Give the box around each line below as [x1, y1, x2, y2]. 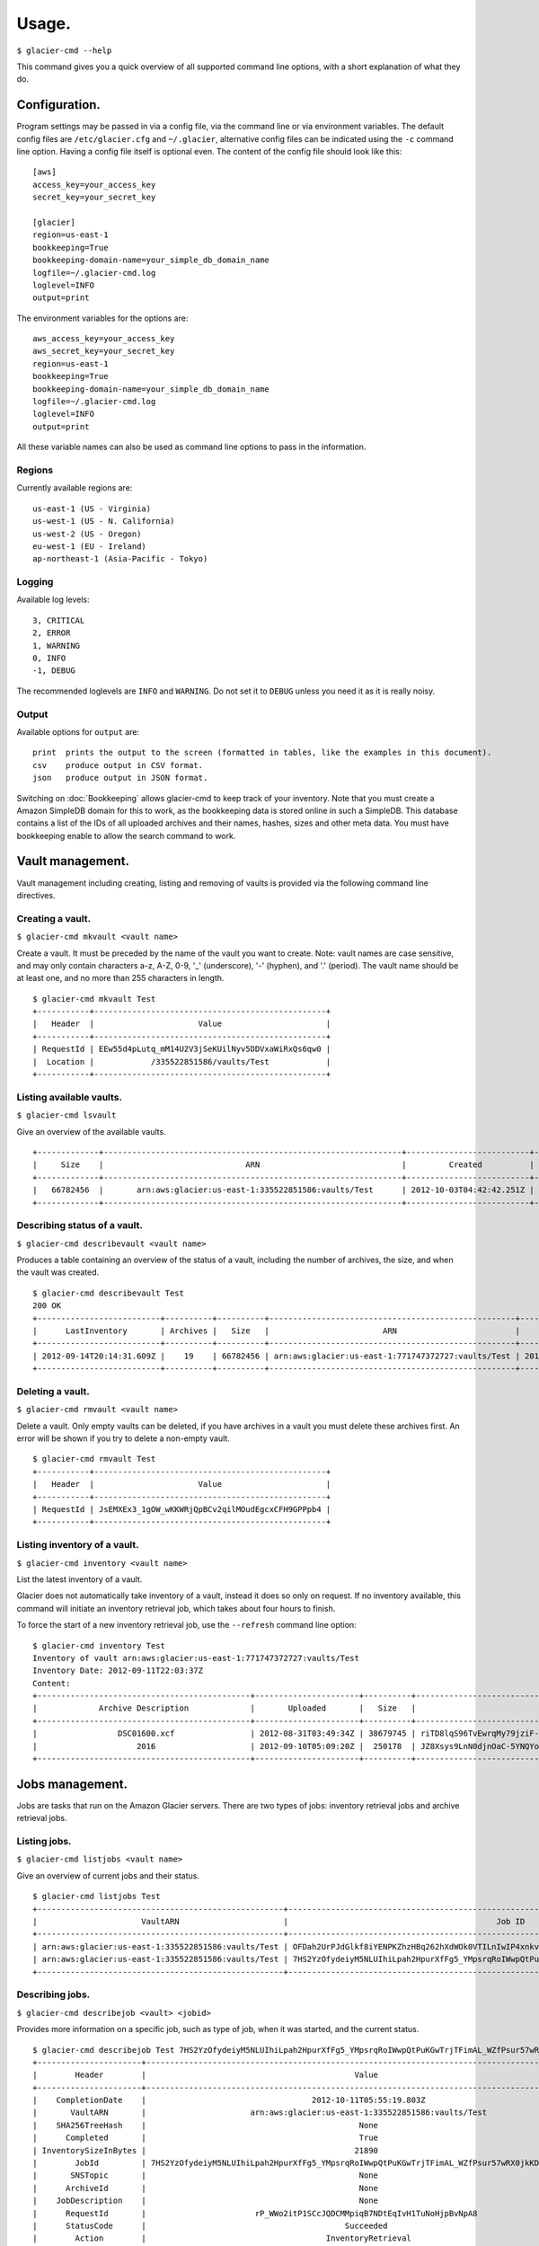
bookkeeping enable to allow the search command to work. [16, 830, 236, 841]
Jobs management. [16, 1776, 128, 1791]
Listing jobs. [16, 1835, 72, 1848]
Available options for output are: [16, 726, 140, 737]
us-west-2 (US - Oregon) [32, 528, 142, 539]
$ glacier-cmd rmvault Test [32, 1454, 156, 1464]
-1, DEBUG [32, 666, 75, 676]
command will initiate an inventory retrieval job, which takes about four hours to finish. [16, 1603, 336, 1614]
